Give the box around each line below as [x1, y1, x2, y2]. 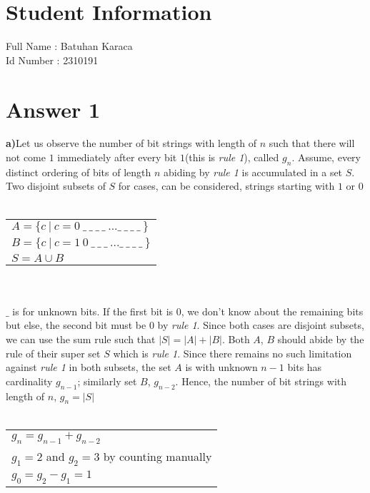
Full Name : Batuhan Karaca [6, 39, 133, 54]
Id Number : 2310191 [6, 52, 99, 67]
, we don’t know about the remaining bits [181, 303, 364, 318]
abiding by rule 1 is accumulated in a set [164, 164, 343, 179]
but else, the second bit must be [6, 317, 146, 332]
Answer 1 [6, 94, 101, 123]
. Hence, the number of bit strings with [175, 373, 347, 388]
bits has [287, 360, 322, 375]
